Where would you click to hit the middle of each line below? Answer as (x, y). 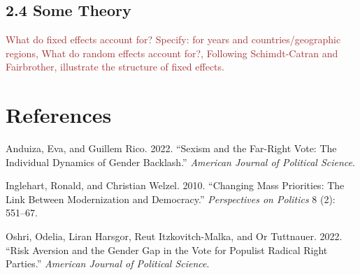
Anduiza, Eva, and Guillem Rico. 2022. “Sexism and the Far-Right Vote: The (171, 148)
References (59, 115)
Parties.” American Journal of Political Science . (108, 263)
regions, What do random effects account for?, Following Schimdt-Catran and (172, 53)
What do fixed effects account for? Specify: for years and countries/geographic (173, 39)
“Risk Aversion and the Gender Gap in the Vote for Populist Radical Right (167, 250)
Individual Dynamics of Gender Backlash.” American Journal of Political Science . (180, 162)
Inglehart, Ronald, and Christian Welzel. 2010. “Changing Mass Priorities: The (175, 185)
